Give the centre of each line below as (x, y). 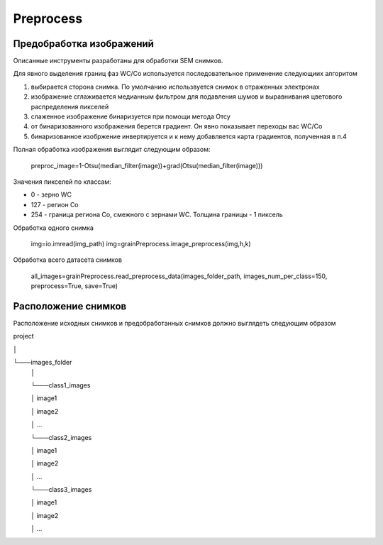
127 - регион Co (55, 204)
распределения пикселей (70, 106)
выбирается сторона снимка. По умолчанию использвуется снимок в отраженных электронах (175, 87)
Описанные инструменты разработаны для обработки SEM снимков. (118, 61)
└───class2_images (61, 437)
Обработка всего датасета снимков (67, 260)
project (24, 336)
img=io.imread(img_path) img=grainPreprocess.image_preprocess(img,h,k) (141, 243)
